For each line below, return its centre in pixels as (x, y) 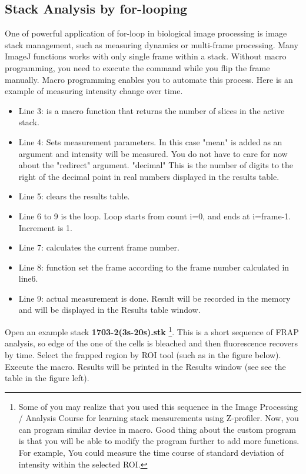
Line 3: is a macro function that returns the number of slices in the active (152, 110)
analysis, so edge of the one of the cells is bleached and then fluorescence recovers (151, 343)
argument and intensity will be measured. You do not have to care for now (153, 153)
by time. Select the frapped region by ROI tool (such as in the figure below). (143, 354)
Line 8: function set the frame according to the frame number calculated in (154, 267)
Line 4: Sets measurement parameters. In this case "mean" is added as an (150, 141)
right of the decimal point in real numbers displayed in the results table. (149, 176)
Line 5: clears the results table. (74, 196)
